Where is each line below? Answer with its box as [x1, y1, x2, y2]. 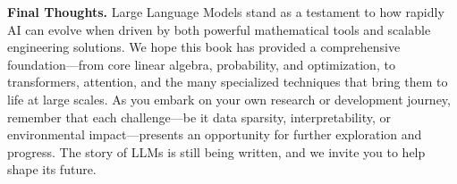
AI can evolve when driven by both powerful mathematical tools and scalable [7, 20, 431, 38]
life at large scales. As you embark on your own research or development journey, [7, 89, 451, 108]
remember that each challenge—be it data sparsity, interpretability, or [7, 107, 391, 126]
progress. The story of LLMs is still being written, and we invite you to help [7, 142, 426, 161]
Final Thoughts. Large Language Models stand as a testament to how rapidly [7, 3, 444, 21]
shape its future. [7, 160, 97, 179]
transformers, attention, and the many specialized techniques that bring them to [7, 72, 448, 91]
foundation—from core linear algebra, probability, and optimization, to [7, 54, 395, 73]
